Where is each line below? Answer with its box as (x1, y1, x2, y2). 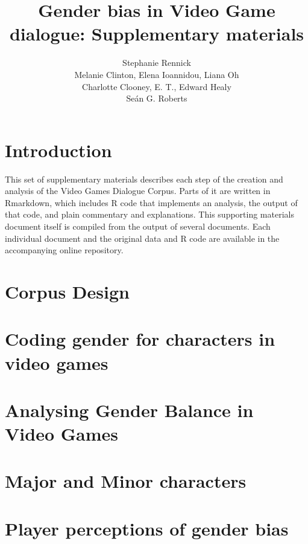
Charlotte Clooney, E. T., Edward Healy (82, 80, 231, 92)
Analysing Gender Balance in (5, 397, 254, 422)
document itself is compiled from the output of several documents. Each (5, 220, 271, 232)
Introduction (5, 137, 112, 162)
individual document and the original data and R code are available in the (5, 232, 280, 244)
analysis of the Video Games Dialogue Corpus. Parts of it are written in (5, 184, 271, 197)
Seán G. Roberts (126, 92, 187, 105)
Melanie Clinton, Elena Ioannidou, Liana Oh (74, 68, 239, 80)
